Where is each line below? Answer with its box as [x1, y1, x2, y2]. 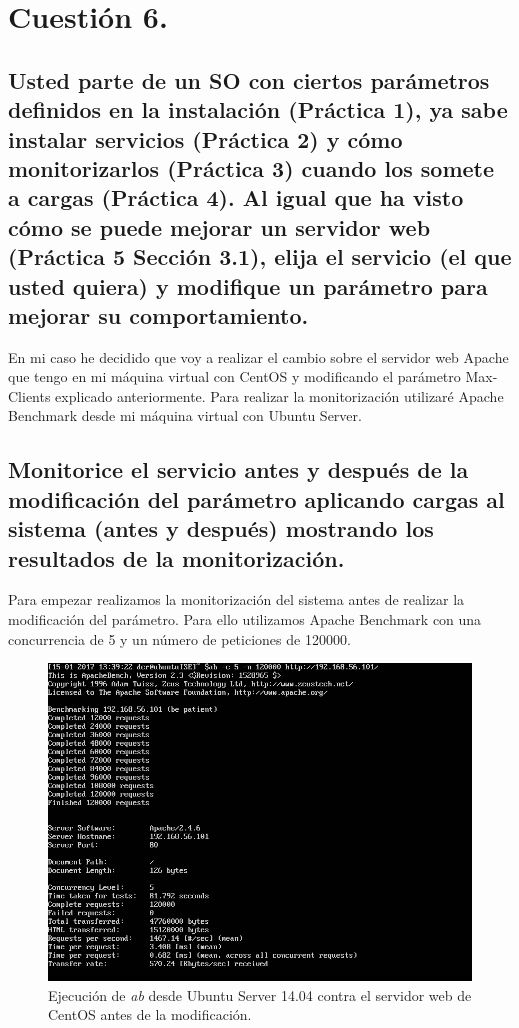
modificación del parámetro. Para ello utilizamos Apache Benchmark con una [8, 609, 482, 630]
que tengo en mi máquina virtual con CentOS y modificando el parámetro [8, 366, 461, 387]
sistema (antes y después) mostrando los [8, 513, 434, 544]
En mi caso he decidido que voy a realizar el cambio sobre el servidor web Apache [8, 346, 509, 367]
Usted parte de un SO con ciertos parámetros [8, 64, 490, 95]
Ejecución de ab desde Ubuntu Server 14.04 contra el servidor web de [48, 984, 472, 1005]
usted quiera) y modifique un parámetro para [8, 270, 488, 301]
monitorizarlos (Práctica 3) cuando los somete [8, 152, 495, 183]
